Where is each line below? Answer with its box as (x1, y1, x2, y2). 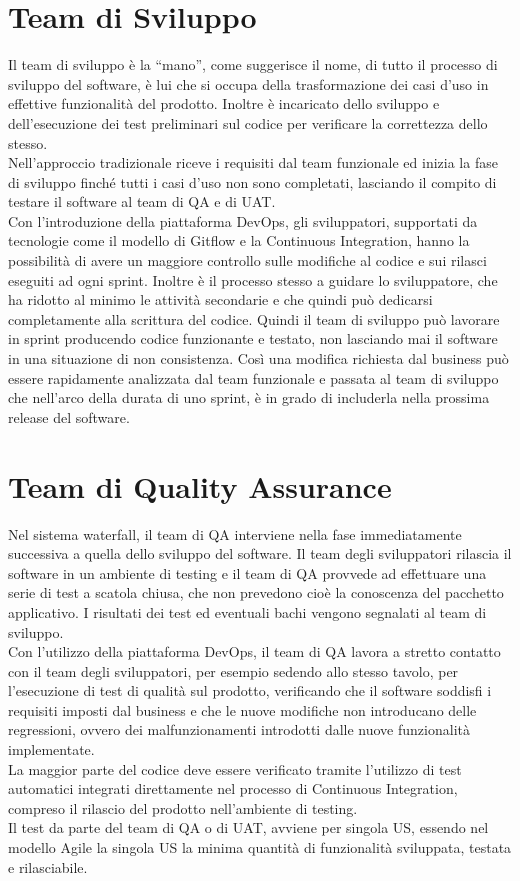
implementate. (8, 739, 95, 760)
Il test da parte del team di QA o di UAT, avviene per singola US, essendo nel (8, 817, 489, 838)
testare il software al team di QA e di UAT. (8, 191, 276, 212)
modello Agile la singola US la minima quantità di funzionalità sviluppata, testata (8, 837, 512, 858)
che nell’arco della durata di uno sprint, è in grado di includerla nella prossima (8, 387, 490, 408)
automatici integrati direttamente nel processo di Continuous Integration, (8, 778, 458, 799)
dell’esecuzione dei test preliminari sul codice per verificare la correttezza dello (8, 112, 488, 133)
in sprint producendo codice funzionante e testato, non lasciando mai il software (8, 328, 498, 349)
